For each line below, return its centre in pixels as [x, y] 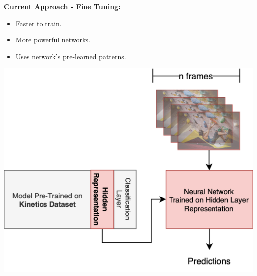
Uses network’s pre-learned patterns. [71, 56]
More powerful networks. [53, 40]
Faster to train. [39, 23]
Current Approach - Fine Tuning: [62, 6]
